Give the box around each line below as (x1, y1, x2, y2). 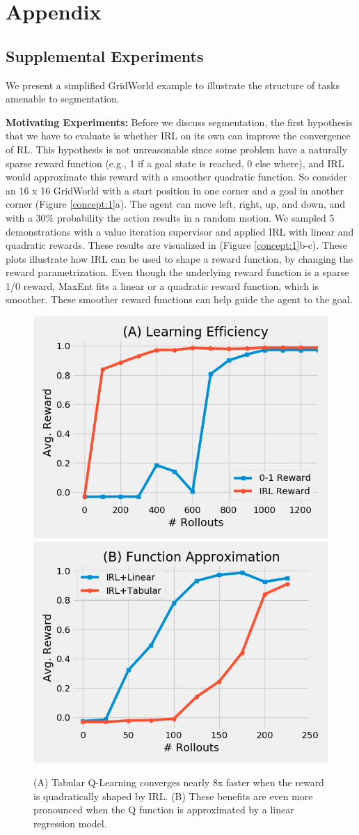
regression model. (33, 816, 107, 831)
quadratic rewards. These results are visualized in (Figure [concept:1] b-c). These (6, 238, 347, 252)
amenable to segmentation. (6, 91, 120, 106)
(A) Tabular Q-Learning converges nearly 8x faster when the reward (33, 775, 324, 790)
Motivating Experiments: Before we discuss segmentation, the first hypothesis (6, 114, 353, 129)
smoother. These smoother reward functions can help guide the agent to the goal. (6, 292, 353, 307)
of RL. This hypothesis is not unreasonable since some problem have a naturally (6, 141, 348, 156)
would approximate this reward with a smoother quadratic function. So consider (6, 169, 347, 184)
